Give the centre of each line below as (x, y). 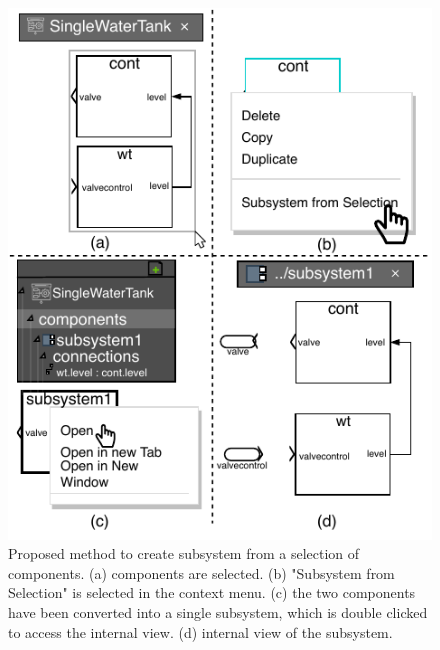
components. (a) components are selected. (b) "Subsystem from (201, 572)
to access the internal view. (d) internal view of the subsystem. (200, 631)
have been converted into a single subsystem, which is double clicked (218, 611)
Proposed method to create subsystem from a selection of (184, 553)
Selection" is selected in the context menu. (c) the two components (212, 592)
